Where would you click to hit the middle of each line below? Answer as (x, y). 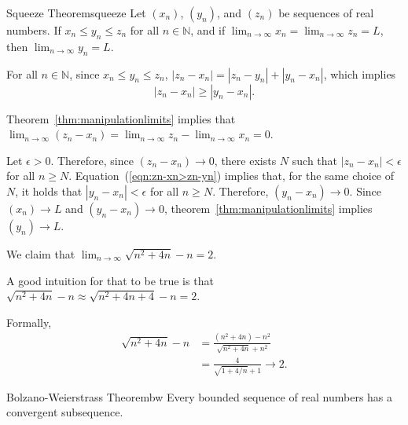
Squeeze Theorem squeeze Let (76, 13)
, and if (208, 30)
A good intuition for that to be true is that (110, 280)
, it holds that (49, 191)
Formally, (29, 322)
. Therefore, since (92, 160)
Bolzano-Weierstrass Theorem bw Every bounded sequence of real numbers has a (200, 396)
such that (315, 160)
